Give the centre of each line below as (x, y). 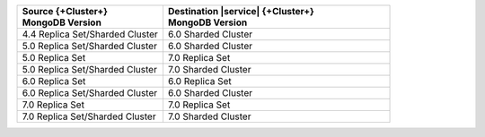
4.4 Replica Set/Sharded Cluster (90, 34)
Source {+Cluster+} (65, 11)
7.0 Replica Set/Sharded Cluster (89, 116)
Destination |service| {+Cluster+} (241, 11)
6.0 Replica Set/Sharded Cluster (90, 93)
